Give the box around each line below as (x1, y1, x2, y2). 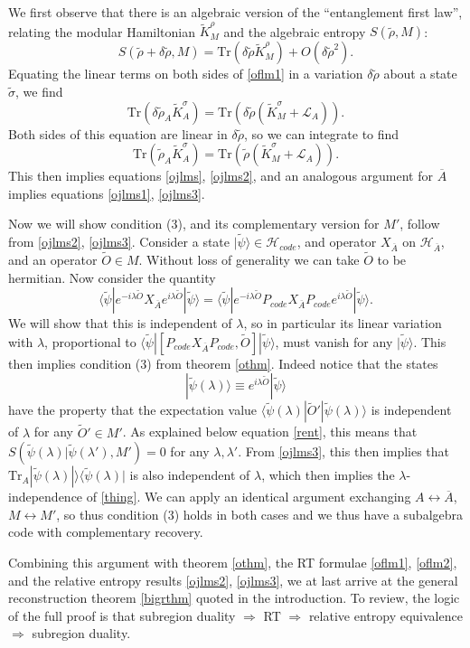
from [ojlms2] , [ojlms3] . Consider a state (8, 232, 230, 251)
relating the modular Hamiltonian (8, 22, 196, 41)
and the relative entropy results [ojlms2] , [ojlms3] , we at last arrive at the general (8, 570, 458, 589)
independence (8, 487, 83, 506)
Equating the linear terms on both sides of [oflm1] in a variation (8, 64, 363, 83)
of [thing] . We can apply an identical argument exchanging (86, 487, 411, 506)
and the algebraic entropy (223, 22, 366, 41)
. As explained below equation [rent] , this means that (122, 422, 418, 441)
